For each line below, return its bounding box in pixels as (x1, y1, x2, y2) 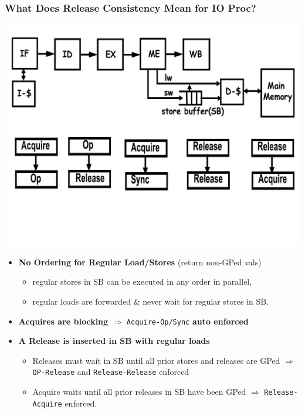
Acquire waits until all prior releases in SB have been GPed (32, 385, 246, 398)
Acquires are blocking (18, 315, 109, 327)
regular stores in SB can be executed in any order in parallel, (32, 275, 252, 288)
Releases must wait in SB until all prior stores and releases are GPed (32, 354, 280, 366)
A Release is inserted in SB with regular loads (18, 335, 210, 347)
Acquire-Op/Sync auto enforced (126, 315, 249, 327)
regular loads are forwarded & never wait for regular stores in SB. (32, 295, 269, 307)
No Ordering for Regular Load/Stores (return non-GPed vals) (18, 255, 262, 268)
